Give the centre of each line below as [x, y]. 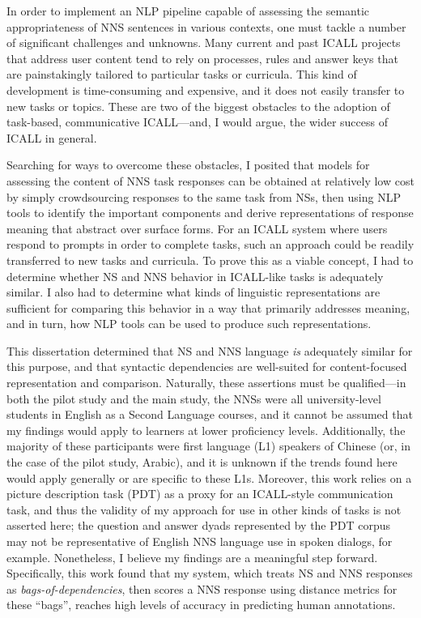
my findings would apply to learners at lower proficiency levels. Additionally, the [206, 430]
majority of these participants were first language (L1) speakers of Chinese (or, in [209, 446]
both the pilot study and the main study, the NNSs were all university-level [194, 398]
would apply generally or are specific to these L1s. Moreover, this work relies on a [209, 477]
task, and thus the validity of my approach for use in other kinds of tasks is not [204, 509]
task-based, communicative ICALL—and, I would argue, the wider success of [197, 122]
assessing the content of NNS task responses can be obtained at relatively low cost [210, 180]
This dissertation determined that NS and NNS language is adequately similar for [210, 350]
